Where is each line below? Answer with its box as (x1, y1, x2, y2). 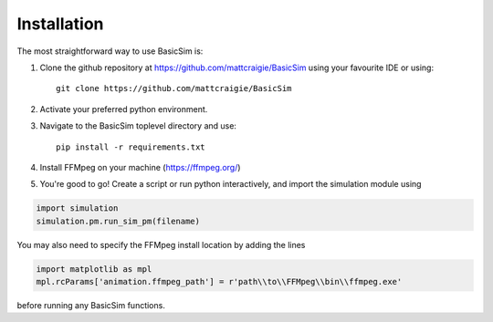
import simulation (36, 203, 119, 213)
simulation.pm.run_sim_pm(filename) (36, 215, 201, 226)
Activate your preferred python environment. (39, 103, 208, 114)
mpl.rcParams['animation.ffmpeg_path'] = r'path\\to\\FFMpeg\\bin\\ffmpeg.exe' (36, 276, 403, 287)
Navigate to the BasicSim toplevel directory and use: (39, 120, 237, 131)
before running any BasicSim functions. (16, 300, 166, 310)
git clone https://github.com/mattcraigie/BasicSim (56, 83, 292, 94)
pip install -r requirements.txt (56, 141, 205, 152)
